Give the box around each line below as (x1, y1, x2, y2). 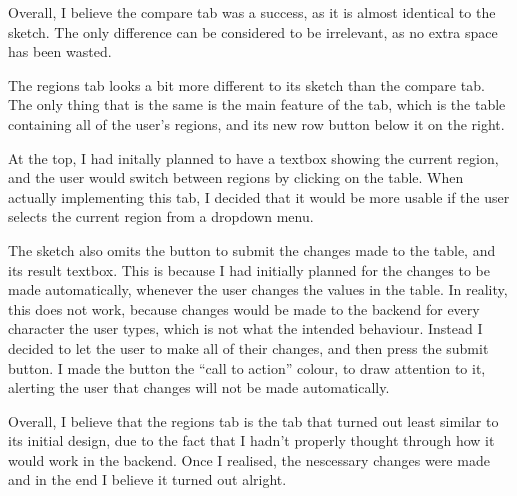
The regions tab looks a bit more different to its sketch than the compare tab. (8, 74, 485, 95)
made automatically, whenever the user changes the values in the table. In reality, (8, 279, 508, 300)
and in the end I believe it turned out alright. (8, 469, 287, 490)
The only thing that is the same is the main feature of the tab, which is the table (8, 94, 506, 115)
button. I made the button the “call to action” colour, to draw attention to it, (8, 357, 486, 378)
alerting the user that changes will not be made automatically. (8, 377, 390, 398)
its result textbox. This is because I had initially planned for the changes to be (8, 259, 490, 280)
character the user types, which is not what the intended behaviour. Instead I (8, 318, 483, 339)
